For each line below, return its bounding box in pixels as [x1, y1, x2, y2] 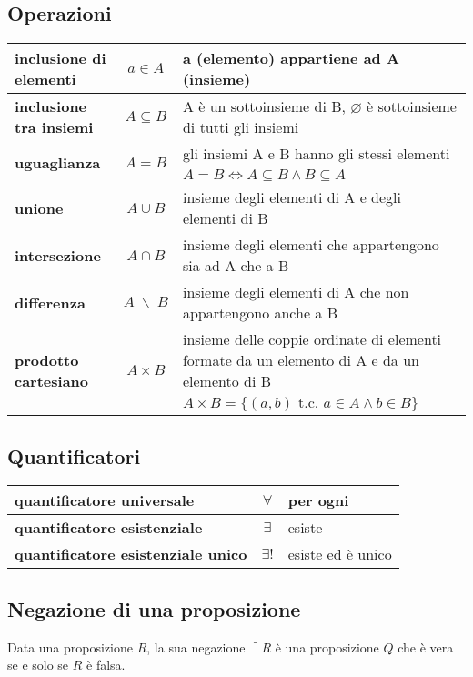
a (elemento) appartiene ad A [182, 47, 399, 69]
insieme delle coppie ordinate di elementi [182, 328, 442, 350]
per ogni [287, 490, 349, 511]
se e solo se [7, 655, 69, 674]
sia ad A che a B [182, 255, 289, 277]
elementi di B [182, 207, 268, 229]
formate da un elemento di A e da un [182, 349, 419, 371]
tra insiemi [15, 116, 94, 138]
